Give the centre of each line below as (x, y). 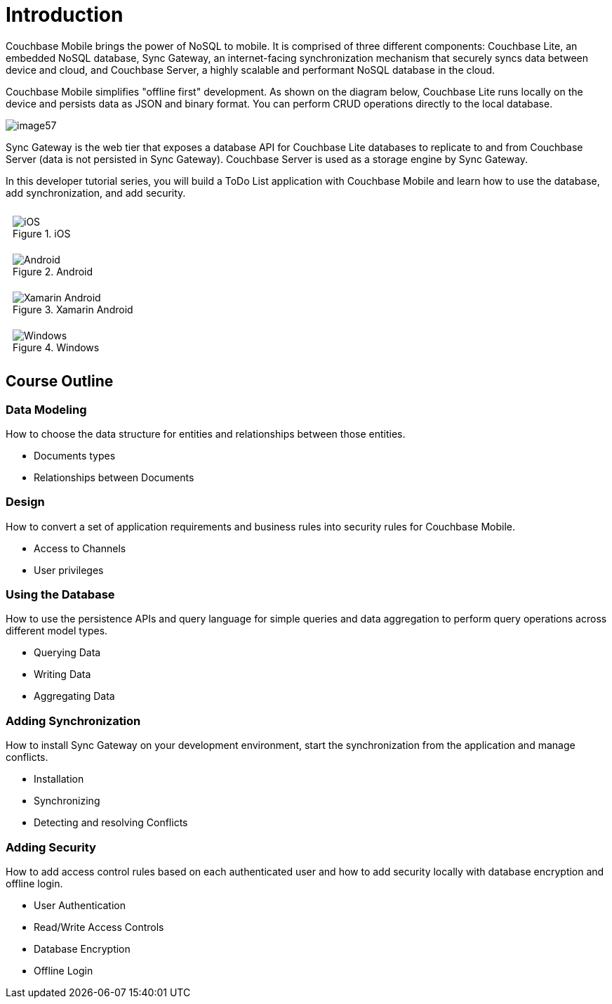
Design (25, 502)
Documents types (75, 455)
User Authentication (80, 905)
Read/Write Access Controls (99, 927)
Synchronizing (67, 801)
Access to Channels (80, 548)
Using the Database (60, 595)
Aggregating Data (74, 696)
